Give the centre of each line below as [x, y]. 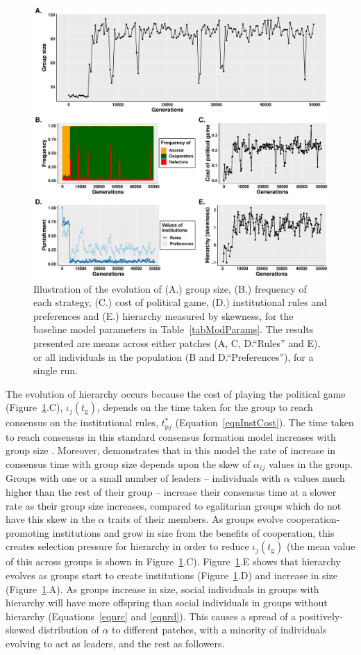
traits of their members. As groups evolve [196, 519]
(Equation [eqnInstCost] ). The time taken [265, 422]
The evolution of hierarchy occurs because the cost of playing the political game [176, 393]
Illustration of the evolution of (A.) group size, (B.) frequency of [170, 288]
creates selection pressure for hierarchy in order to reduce [127, 546]
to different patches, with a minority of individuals [219, 630]
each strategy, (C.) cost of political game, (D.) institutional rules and [180, 302]
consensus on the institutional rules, [82, 422]
